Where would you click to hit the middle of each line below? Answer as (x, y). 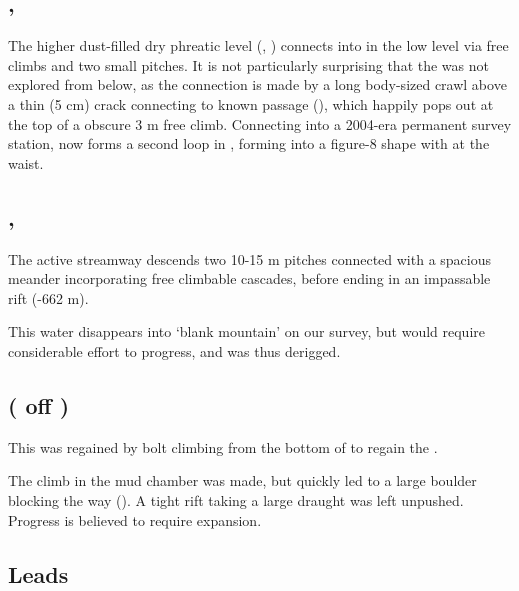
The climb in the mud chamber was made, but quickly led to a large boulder (242, 480)
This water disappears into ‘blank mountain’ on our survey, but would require (246, 331)
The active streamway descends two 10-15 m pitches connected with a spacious (249, 258)
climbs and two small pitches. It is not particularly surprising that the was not (248, 64)
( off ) (39, 404)
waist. (26, 162)
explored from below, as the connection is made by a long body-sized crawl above (257, 84)
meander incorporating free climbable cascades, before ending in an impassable (249, 278)
